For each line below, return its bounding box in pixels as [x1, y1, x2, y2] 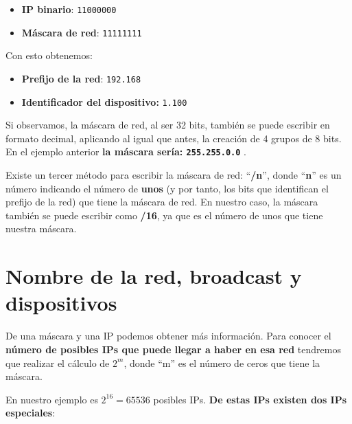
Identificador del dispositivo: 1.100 [21, 94, 187, 109]
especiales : [5, 405, 56, 420]
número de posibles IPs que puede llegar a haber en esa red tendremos [5, 342, 341, 356]
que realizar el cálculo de [5, 355, 110, 370]
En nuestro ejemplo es [5, 392, 98, 406]
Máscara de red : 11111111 [21, 25, 142, 39]
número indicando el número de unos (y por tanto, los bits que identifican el [5, 181, 329, 195]
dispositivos [5, 289, 117, 317]
